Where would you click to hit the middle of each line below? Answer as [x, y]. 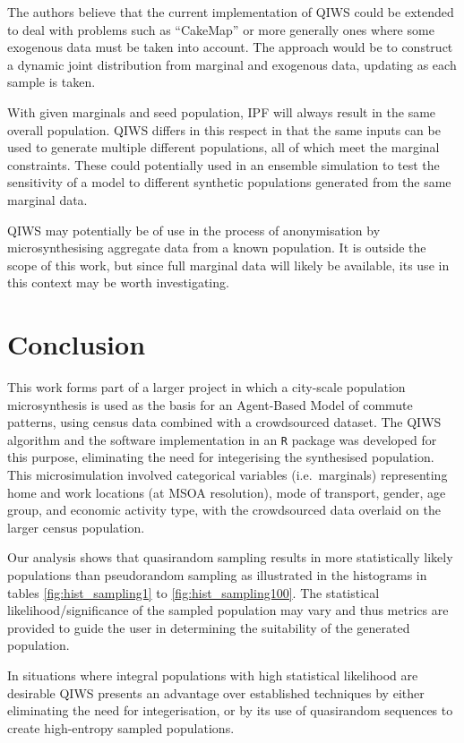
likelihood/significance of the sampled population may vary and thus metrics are [228, 610]
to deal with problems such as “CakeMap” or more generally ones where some [221, 29]
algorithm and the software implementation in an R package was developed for [222, 439]
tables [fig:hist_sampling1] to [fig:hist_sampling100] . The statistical [193, 592]
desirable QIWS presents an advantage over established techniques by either [216, 692]
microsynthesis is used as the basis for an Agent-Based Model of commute [210, 404]
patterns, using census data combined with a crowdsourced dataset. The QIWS [224, 422]
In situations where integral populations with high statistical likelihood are [213, 675]
